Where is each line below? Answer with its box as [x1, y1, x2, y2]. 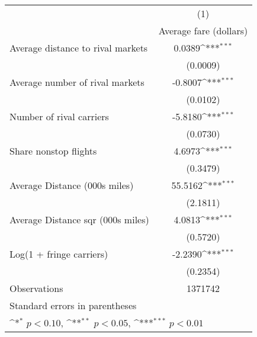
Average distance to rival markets [9, 41, 148, 54]
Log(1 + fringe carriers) [9, 247, 108, 261]
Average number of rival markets [9, 75, 144, 89]
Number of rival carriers [9, 110, 109, 123]
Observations [9, 281, 63, 295]
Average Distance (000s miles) [9, 178, 134, 192]
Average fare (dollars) [158, 24, 248, 37]
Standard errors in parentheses [9, 299, 137, 312]
